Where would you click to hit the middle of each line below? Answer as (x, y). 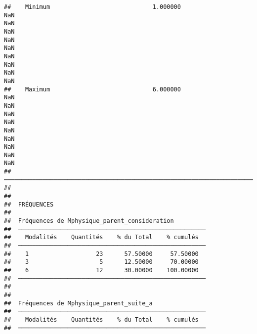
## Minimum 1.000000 (92, 7)
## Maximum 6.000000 (92, 89)
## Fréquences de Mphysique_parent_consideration (89, 221)
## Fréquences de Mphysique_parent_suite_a (78, 303)
